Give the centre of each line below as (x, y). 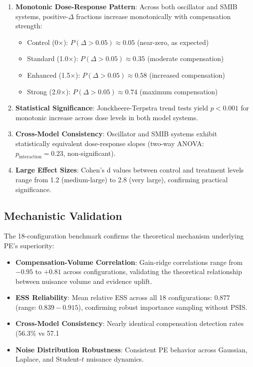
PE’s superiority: (29, 245)
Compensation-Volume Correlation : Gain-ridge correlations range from (129, 262)
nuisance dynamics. (115, 359)
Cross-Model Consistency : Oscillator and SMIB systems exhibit (116, 134)
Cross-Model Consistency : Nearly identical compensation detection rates (129, 323)
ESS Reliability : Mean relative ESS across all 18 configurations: (114, 297)
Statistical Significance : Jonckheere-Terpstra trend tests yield (112, 108)
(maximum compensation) (179, 91)
